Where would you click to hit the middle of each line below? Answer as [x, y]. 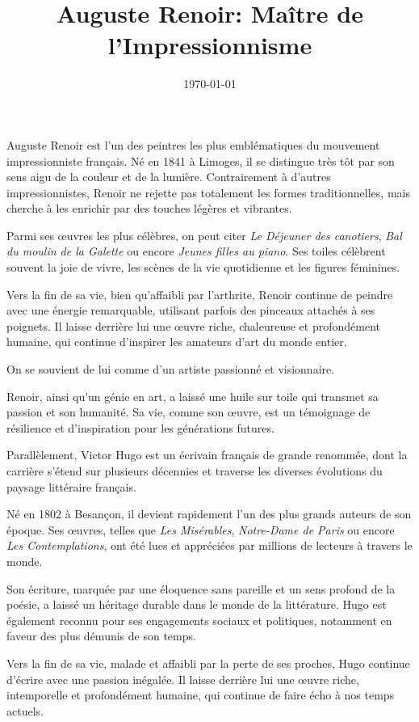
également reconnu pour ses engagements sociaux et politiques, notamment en [199, 620]
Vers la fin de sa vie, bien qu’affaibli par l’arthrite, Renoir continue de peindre [200, 294]
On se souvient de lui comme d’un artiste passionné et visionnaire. [171, 369]
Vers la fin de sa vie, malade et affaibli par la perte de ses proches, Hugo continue [208, 663]
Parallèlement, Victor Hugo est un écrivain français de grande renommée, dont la [207, 455]
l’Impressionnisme [210, 45]
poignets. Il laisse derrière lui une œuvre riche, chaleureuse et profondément [193, 325]
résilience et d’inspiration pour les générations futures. [140, 427]
